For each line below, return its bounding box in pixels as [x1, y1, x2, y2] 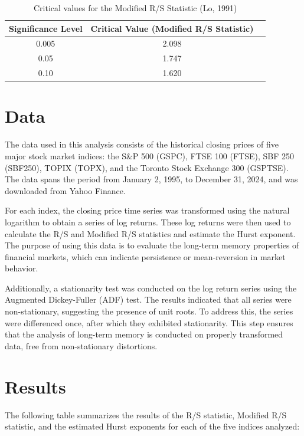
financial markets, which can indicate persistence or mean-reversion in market [5, 250, 286, 263]
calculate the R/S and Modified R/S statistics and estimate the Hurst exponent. [5, 227, 296, 240]
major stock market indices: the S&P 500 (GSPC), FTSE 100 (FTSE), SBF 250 [5, 149, 294, 162]
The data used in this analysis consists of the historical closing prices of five [5, 138, 279, 150]
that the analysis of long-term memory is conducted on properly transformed [5, 328, 283, 340]
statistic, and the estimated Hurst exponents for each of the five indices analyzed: [5, 420, 300, 432]
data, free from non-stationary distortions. [5, 339, 158, 352]
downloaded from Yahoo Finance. [5, 184, 126, 196]
